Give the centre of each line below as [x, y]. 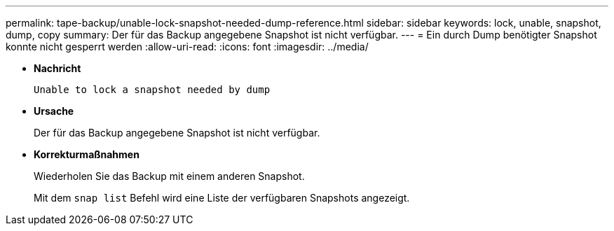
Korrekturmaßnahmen [87, 154]
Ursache [54, 111]
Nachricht [57, 68]
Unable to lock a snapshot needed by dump [152, 90]
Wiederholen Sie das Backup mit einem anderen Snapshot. [169, 176]
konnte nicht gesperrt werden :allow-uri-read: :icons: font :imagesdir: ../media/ [187, 47]
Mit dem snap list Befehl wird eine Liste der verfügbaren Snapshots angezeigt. [222, 198]
